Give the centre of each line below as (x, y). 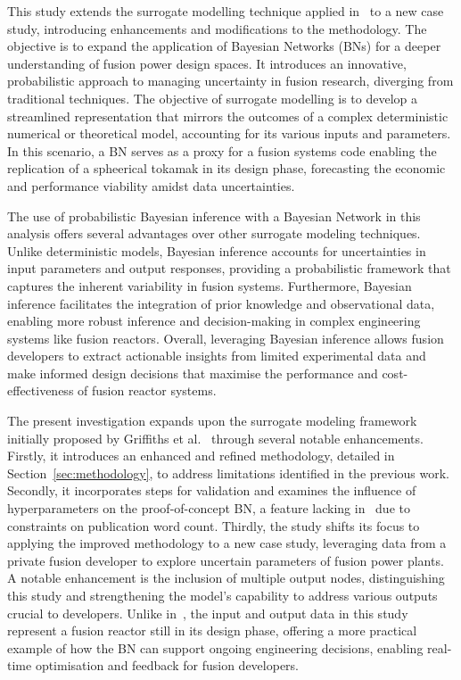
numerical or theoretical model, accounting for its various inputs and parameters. (229, 133)
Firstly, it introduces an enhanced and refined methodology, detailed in (201, 456)
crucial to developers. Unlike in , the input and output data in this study (208, 613)
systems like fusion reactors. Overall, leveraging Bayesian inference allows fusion (226, 338)
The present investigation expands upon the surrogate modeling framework (212, 421)
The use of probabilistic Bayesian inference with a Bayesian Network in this (214, 216)
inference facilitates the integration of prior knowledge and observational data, (221, 303)
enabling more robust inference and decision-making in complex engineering (214, 321)
